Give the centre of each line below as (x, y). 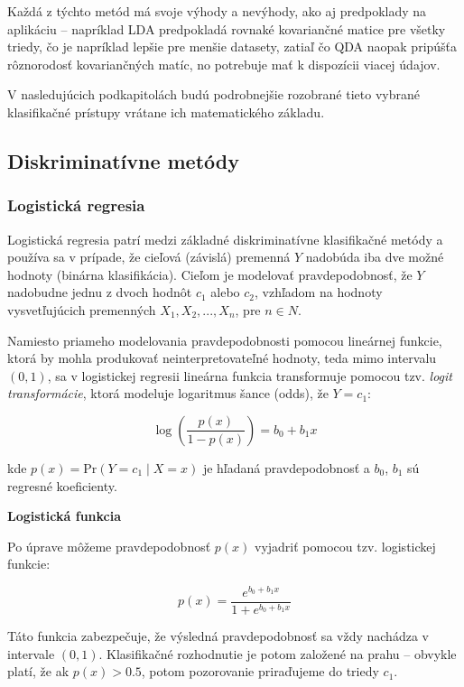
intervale (31, 653)
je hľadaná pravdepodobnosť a (286, 467)
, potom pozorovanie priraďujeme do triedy (260, 671)
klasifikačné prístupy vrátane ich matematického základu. (166, 111)
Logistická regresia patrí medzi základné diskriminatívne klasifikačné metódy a (225, 239)
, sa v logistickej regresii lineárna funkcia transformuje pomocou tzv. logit (250, 375)
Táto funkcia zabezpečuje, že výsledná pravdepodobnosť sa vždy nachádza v (218, 636)
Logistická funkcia (65, 516)
